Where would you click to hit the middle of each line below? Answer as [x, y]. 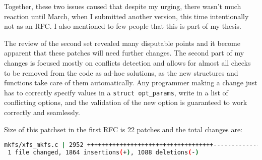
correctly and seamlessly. [42, 112]
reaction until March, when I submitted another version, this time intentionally [126, 16]
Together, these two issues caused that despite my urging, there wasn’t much [123, 6]
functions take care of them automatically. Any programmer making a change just [131, 83]
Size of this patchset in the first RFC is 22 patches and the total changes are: [123, 129]
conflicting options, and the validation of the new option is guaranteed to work [126, 102]
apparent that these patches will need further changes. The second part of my [124, 53]
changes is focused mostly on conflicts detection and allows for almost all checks [127, 62]
